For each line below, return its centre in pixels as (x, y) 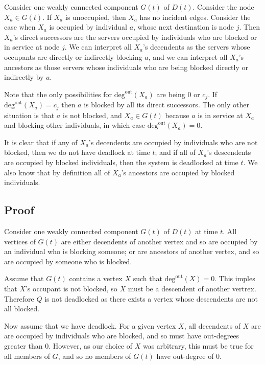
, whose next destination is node (184, 27)
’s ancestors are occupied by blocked (178, 172)
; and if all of (175, 152)
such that (148, 278)
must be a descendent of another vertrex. (192, 288)
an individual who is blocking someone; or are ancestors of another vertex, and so (132, 251)
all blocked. (22, 309)
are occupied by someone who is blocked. (68, 261)
